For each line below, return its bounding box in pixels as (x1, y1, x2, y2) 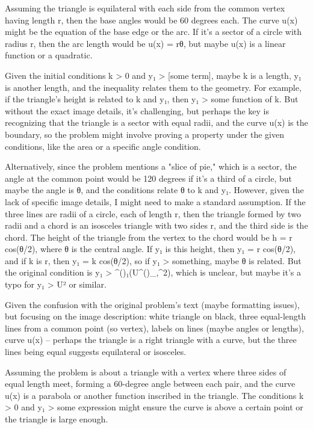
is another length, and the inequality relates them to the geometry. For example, (5, 81, 302, 93)
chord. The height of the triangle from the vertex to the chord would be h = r (5, 230, 293, 243)
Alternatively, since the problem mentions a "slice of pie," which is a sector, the (5, 160, 297, 173)
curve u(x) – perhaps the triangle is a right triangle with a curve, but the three (5, 333, 297, 346)
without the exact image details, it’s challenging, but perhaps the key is (5, 104, 270, 117)
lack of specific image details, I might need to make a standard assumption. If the (5, 195, 306, 208)
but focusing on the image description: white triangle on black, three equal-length (5, 310, 306, 323)
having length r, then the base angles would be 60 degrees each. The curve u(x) (5, 13, 298, 26)
